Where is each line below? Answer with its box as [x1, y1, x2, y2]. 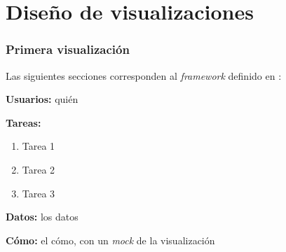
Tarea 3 [22, 185, 55, 200]
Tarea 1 [22, 139, 55, 153]
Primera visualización [6, 41, 130, 58]
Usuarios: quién [6, 92, 79, 106]
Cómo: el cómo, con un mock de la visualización [6, 232, 215, 247]
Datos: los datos [6, 209, 79, 224]
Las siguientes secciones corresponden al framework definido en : [6, 68, 282, 83]
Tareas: [6, 115, 41, 129]
